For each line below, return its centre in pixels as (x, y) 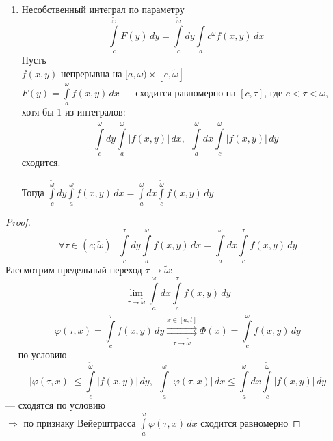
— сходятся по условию (55, 405)
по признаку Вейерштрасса (80, 422)
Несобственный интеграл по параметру (103, 9)
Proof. (18, 221)
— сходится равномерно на (179, 92)
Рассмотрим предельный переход (74, 269)
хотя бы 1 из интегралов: (74, 112)
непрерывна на (91, 73)
